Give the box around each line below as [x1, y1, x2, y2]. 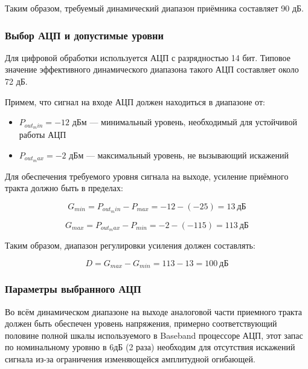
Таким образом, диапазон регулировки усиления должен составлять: [5, 239, 255, 252]
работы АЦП [19, 128, 66, 141]
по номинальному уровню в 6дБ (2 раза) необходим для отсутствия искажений [5, 341, 295, 353]
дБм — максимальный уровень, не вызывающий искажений [69, 148, 289, 161]
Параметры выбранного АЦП [5, 281, 141, 296]
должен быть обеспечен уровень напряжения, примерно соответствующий [5, 317, 277, 330]
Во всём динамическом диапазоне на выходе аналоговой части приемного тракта [5, 305, 302, 318]
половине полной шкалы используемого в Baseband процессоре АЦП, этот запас [5, 328, 303, 341]
